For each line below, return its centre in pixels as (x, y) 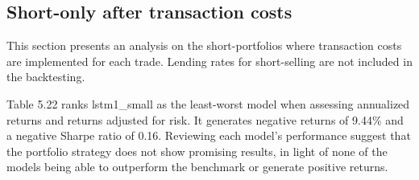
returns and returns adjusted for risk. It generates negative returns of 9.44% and (205, 119)
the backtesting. (46, 77)
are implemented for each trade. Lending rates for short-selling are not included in (209, 61)
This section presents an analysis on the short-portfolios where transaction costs (204, 45)
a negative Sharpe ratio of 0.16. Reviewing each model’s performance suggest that (209, 135)
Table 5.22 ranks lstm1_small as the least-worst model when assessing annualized (208, 103)
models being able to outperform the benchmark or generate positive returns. (197, 167)
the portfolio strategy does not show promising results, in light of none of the (197, 151)
